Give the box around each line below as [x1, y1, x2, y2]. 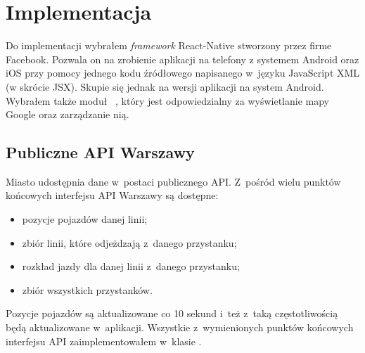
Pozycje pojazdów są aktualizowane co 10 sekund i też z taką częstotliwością [6, 306, 338, 321]
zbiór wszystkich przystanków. [22, 282, 153, 297]
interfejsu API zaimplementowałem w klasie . [6, 333, 202, 348]
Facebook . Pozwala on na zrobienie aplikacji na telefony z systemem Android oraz [6, 51, 359, 66]
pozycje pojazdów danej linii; [22, 212, 148, 226]
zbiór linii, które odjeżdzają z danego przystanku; [22, 235, 237, 250]
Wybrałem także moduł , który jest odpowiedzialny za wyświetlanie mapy [6, 93, 329, 108]
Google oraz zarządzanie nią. [6, 107, 129, 122]
